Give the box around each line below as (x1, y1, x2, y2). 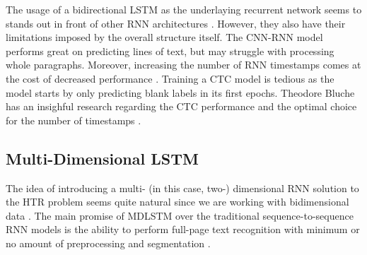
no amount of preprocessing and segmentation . (6, 235, 211, 250)
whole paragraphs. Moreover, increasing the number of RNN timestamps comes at (6, 57, 361, 72)
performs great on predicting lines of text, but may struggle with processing (6, 43, 334, 58)
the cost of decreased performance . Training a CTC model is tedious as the (6, 71, 334, 85)
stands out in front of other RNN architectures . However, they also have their (6, 16, 346, 30)
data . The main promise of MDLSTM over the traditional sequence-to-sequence (6, 208, 354, 223)
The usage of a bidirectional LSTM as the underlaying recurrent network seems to (6, 2, 362, 16)
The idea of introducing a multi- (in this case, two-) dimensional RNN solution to (6, 180, 359, 195)
